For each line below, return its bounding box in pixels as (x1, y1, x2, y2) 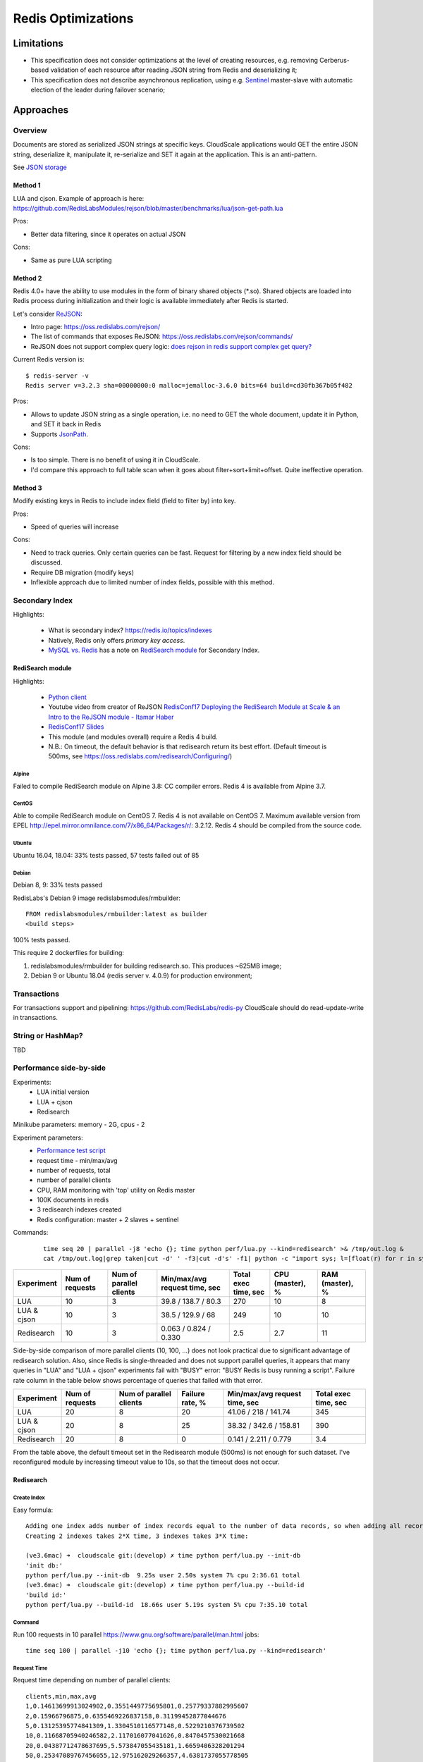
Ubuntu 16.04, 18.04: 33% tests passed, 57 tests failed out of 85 (13, 851, 200, 859)
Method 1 (13, 181, 42, 190)
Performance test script (37, 1146, 106, 1155)
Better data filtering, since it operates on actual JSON (30, 230, 186, 238)
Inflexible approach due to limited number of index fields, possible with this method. (30, 578, 275, 586)
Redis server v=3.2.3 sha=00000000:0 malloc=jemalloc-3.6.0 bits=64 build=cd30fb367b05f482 (25, 381, 352, 390)
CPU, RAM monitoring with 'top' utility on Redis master (37, 1185, 195, 1194)
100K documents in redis (37, 1195, 109, 1205)
